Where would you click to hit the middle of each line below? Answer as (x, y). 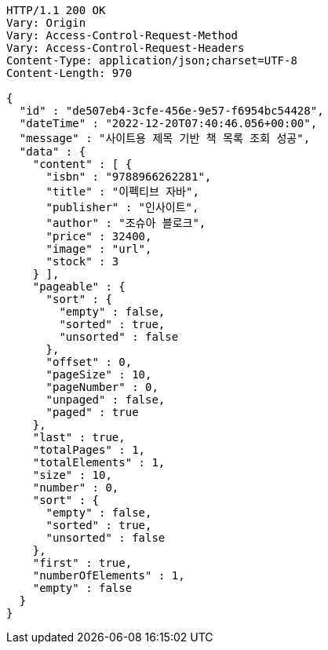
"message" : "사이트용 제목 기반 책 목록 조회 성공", (165, 138)
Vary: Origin (46, 23)
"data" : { (53, 152)
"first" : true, (82, 563)
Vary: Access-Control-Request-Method (122, 35)
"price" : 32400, (99, 236)
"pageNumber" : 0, (102, 387)
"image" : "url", (99, 249)
